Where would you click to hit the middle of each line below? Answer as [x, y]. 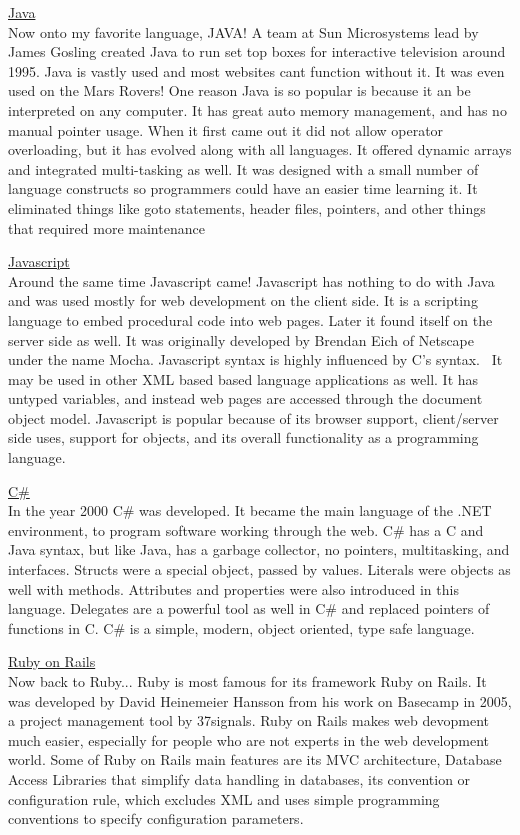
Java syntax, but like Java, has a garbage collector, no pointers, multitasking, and [259, 549]
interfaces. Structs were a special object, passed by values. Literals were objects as [259, 569]
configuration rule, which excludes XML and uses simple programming [224, 798]
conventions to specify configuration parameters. [156, 818]
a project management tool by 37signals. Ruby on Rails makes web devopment [248, 720]
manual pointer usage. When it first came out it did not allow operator [226, 129]
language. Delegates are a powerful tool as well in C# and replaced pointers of [249, 608]
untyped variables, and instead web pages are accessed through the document [245, 398]
